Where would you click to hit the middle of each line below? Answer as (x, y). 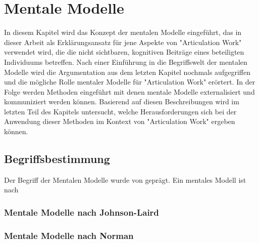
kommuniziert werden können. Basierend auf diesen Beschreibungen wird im (122, 102)
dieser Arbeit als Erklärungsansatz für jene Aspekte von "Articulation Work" (123, 42)
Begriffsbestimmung (57, 159)
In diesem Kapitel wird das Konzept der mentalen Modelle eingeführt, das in (123, 32)
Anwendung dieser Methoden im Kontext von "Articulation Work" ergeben (120, 121)
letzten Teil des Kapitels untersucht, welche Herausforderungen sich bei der (120, 111)
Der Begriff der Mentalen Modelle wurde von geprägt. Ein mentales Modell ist (125, 179)
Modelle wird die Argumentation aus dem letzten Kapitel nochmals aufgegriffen (127, 72)
